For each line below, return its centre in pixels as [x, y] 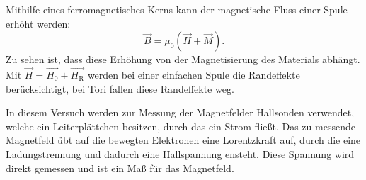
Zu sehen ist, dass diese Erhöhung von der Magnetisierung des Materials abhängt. [183, 59]
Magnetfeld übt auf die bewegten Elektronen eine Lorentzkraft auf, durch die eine [183, 140]
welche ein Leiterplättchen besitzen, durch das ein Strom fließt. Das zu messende [181, 126]
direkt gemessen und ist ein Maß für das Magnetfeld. [120, 168]
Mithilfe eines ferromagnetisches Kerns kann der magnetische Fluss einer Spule [177, 9]
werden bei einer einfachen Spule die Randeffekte [194, 74]
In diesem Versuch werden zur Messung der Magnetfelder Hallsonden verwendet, [180, 112]
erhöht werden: [38, 23]
